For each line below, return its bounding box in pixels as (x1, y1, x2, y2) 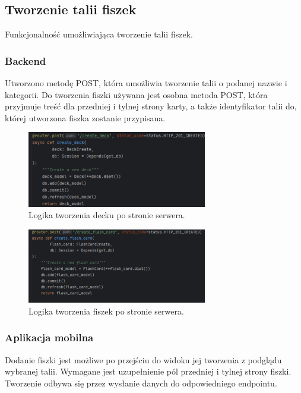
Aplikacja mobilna (5, 330, 94, 345)
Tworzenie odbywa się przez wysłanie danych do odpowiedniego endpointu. (5, 376, 277, 389)
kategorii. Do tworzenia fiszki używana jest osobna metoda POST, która (5, 88, 268, 100)
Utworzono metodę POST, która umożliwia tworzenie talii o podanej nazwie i (5, 77, 287, 89)
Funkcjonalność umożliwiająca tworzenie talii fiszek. (5, 28, 193, 40)
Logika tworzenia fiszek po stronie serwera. (28, 304, 184, 317)
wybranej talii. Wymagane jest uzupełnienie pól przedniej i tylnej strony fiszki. (5, 365, 292, 378)
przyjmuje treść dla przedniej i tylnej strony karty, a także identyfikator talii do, (5, 100, 297, 112)
